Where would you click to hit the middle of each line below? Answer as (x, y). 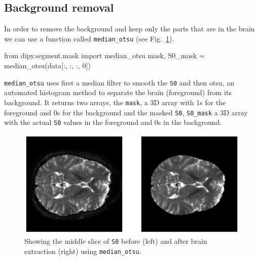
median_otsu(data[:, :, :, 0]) (47, 66)
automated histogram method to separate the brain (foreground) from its (118, 92)
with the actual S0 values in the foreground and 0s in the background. (113, 122)
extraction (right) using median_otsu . (83, 251)
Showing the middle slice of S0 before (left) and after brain (116, 241)
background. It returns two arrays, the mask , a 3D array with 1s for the (115, 102)
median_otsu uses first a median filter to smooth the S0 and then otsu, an (119, 82)
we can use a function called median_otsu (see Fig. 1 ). (89, 38)
